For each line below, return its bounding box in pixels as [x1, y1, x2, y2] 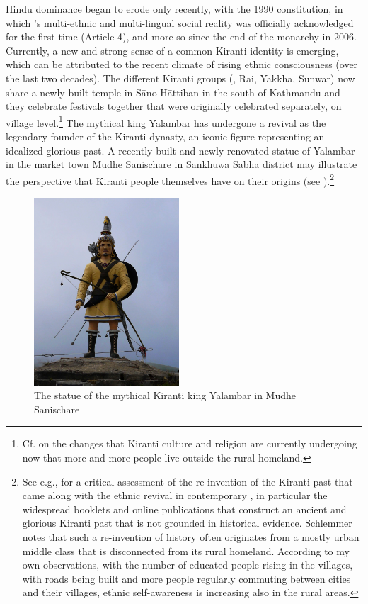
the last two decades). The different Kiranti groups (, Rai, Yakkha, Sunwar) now [6, 70, 355, 85]
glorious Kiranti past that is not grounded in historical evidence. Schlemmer [22, 515, 352, 530]
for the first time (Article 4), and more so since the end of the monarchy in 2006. [6, 29, 357, 44]
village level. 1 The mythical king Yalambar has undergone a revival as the [6, 113, 326, 130]
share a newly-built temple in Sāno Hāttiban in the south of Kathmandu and [6, 84, 340, 99]
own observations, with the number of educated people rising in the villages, [22, 557, 353, 572]
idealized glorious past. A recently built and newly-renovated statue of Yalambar [6, 142, 355, 157]
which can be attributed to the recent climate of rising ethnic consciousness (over [6, 57, 358, 72]
